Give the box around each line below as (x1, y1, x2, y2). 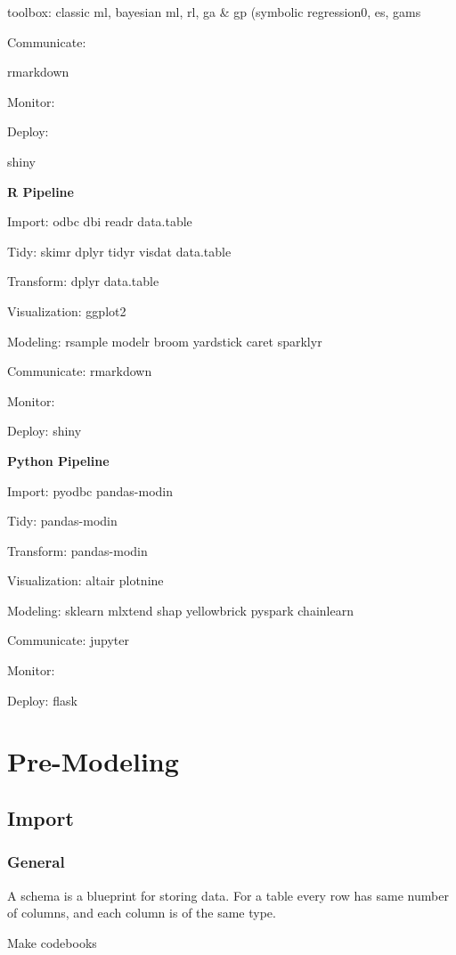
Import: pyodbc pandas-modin (7, 481, 174, 500)
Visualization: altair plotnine (7, 571, 164, 590)
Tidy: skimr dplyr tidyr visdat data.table (7, 241, 232, 260)
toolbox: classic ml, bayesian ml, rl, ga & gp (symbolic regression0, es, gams (7, 3, 421, 20)
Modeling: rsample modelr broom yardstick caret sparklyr (7, 331, 322, 350)
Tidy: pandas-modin (7, 511, 118, 530)
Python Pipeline (7, 451, 110, 469)
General (7, 851, 65, 873)
